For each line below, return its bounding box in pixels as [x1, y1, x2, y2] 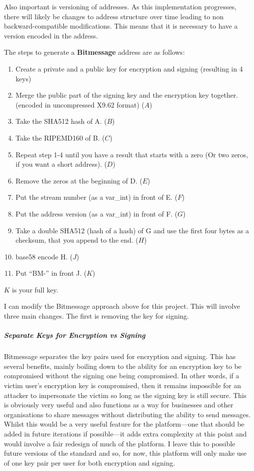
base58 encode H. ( [15, 251, 73, 261]
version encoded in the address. [4, 30, 98, 40]
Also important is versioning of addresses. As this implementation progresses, [4, 1, 237, 11]
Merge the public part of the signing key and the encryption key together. [15, 90, 238, 100]
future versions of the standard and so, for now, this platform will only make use [4, 448, 247, 458]
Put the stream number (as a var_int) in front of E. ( [15, 192, 178, 202]
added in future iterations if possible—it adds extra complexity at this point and [4, 428, 247, 438]
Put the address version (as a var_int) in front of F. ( [15, 208, 178, 218]
